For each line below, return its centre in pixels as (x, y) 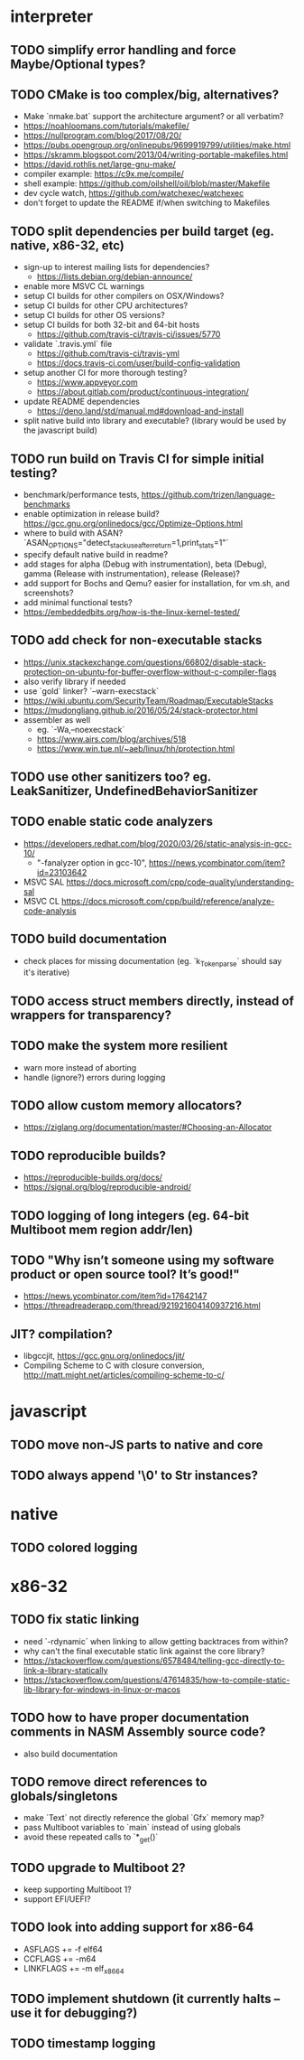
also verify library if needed (74, 681)
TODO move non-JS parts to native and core (137, 1444)
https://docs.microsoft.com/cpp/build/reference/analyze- (168, 901)
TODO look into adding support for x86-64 (132, 1928)
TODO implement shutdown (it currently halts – (145, 1999)
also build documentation (70, 1754)
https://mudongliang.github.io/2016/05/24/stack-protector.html (140, 710)
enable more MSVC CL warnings (84, 286)
